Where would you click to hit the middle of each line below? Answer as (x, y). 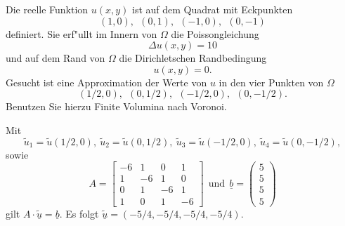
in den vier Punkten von (271, 82)
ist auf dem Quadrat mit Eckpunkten (213, 9)
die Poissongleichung (215, 33)
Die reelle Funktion (47, 9)
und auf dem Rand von (56, 58)
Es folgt (82, 213)
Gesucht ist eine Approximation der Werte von (106, 82)
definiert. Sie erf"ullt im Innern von (82, 33)
